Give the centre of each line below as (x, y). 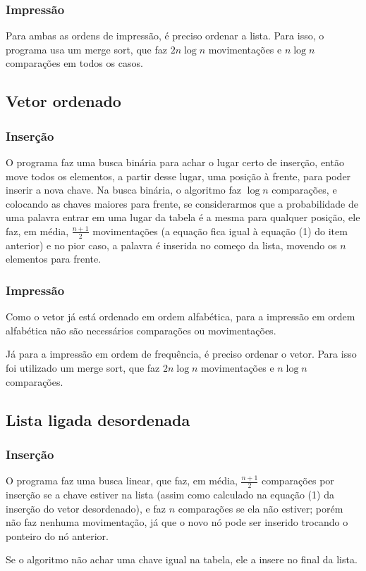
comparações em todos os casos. (74, 63)
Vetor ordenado (63, 101)
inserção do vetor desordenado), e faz (86, 508)
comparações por (298, 481)
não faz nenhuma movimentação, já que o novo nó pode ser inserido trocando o (177, 522)
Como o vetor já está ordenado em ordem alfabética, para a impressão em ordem (181, 316)
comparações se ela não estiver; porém (261, 508)
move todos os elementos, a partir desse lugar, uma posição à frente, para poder (178, 176)
